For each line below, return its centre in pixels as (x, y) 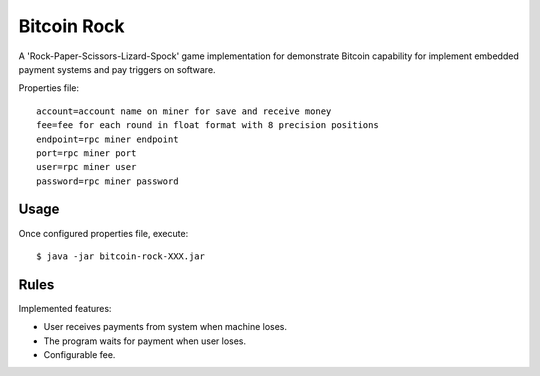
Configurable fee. (79, 355)
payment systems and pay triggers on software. (117, 69)
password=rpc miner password (107, 181)
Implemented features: (65, 308)
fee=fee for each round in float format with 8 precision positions (207, 125)
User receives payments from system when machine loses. (165, 327)
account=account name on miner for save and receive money (184, 111)
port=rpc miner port (86, 153)
